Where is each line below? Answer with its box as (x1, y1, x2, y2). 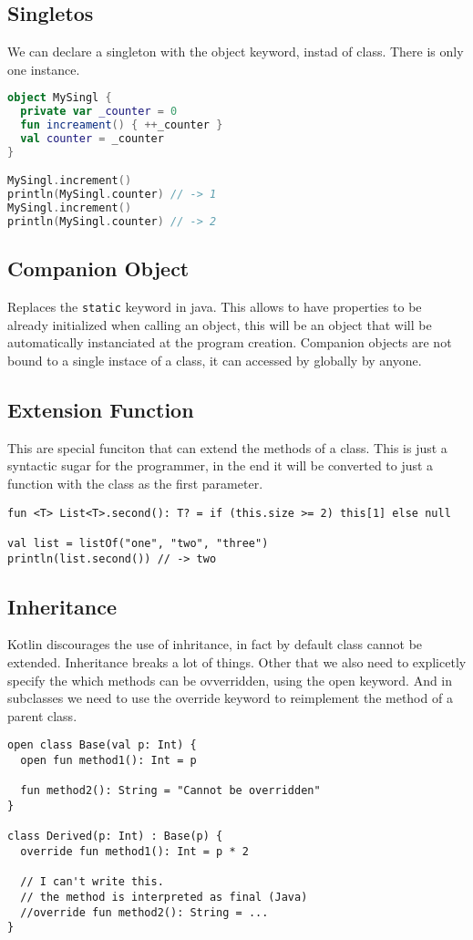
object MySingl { (7, 91, 112, 105)
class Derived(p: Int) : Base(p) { (7, 830, 223, 843)
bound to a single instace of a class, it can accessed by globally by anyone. (7, 350, 422, 369)
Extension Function (7, 395, 194, 423)
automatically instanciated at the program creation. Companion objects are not (7, 333, 452, 352)
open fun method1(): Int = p (20, 754, 197, 767)
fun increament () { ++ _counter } (20, 119, 223, 132)
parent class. (7, 706, 77, 725)
